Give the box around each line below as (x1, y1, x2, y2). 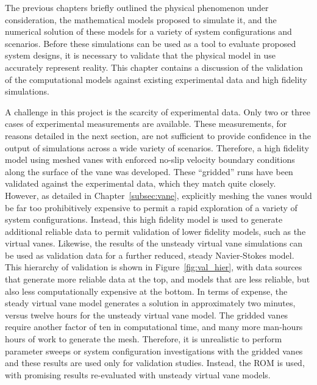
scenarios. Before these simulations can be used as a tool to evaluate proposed (5, 37, 296, 49)
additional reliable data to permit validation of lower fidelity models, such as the (5, 225, 306, 237)
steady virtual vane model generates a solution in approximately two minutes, (5, 297, 296, 309)
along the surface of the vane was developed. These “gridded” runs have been (5, 165, 293, 178)
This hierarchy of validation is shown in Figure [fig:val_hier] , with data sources (5, 261, 302, 273)
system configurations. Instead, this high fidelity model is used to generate (5, 213, 283, 226)
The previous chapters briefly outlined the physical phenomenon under (5, 1, 269, 13)
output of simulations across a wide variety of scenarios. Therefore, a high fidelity (5, 141, 309, 154)
